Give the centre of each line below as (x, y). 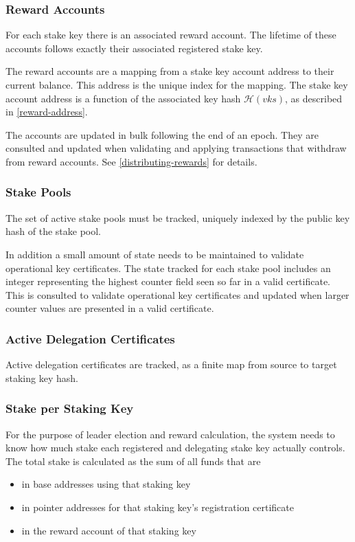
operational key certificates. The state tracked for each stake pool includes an (168, 268)
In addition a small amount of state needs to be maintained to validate (155, 254)
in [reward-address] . (47, 112)
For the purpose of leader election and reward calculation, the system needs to (170, 434)
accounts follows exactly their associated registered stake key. (134, 48)
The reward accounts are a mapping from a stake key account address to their (170, 71)
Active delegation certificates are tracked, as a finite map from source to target (171, 364)
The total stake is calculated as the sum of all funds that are (133, 461)
